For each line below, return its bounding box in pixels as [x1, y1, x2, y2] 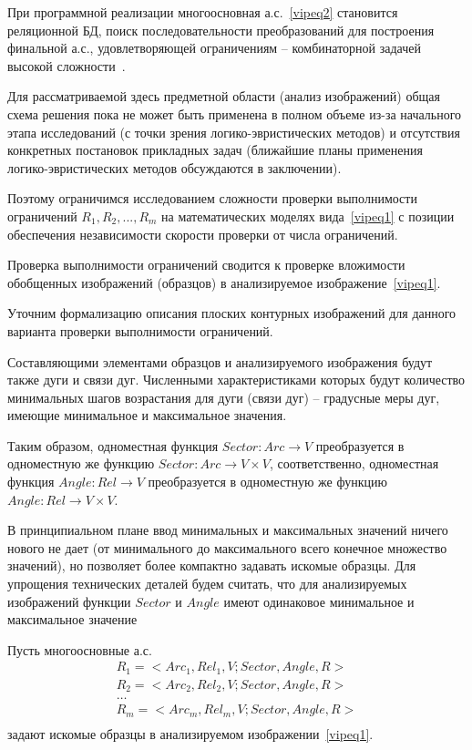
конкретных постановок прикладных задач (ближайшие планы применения [7, 140, 423, 159]
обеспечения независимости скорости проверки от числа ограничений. [7, 224, 398, 243]
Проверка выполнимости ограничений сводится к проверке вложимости [7, 255, 405, 274]
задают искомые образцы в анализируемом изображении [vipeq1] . [7, 724, 374, 743]
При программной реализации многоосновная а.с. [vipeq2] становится [7, 3, 398, 21]
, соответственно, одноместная [269, 454, 439, 473]
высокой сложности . [7, 56, 126, 75]
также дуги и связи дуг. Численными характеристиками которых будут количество [7, 370, 466, 389]
